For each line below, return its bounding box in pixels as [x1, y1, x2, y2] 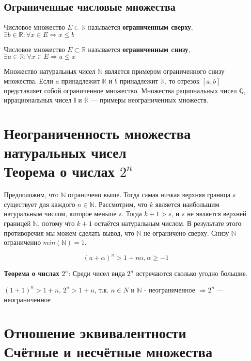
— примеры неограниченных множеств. [91, 95, 208, 105]
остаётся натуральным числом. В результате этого [94, 218, 242, 228]
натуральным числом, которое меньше [4, 208, 117, 219]
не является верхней [187, 208, 247, 219]
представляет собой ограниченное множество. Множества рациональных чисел [4, 85, 237, 95]
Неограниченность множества [4, 123, 191, 143]
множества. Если [4, 75, 53, 86]
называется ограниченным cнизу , [88, 44, 190, 54]
